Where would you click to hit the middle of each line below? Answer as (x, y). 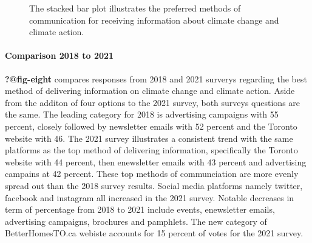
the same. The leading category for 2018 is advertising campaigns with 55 (142, 114)
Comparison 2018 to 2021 (59, 55)
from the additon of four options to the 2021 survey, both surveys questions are (153, 102)
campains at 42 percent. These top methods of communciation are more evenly (152, 174)
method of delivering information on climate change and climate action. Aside (150, 91)
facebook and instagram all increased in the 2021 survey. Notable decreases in (150, 197)
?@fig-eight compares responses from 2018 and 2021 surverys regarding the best (156, 78)
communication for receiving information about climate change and (154, 20)
